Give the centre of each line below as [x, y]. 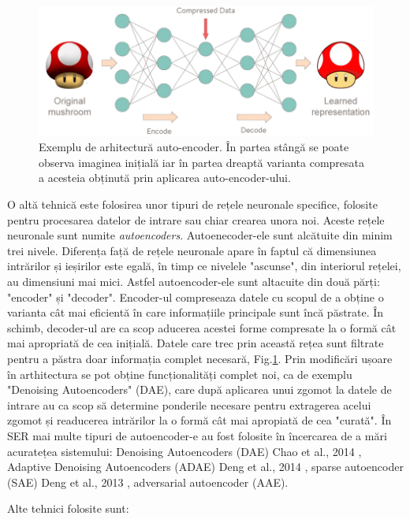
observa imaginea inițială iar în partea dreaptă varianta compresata [202, 162]
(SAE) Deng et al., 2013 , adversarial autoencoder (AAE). [148, 482]
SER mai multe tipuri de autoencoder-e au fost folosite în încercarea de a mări [197, 435]
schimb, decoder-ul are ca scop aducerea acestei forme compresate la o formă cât [202, 327]
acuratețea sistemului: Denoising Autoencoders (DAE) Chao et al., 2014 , [184, 451]
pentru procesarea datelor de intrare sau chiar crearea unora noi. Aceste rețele [196, 219]
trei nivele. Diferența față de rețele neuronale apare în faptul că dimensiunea [192, 250]
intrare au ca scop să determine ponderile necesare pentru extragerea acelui [189, 404]
